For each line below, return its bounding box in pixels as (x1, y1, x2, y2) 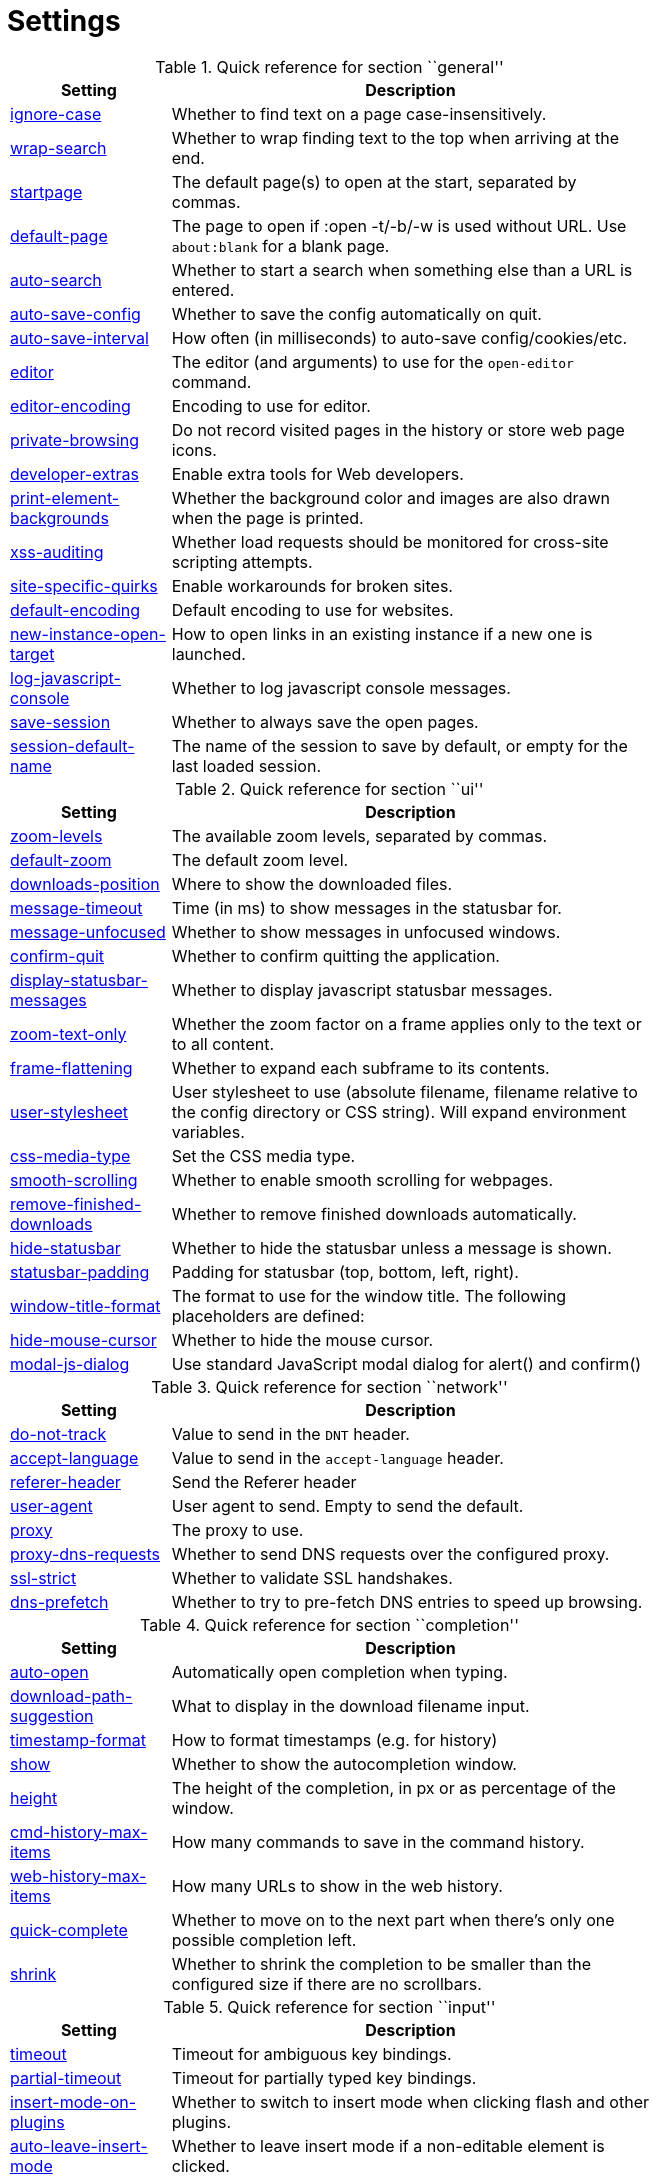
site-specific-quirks (10, 575, 158, 596)
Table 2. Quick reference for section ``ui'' (175, 778, 484, 799)
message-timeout (10, 897, 143, 918)
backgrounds (10, 507, 109, 528)
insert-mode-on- (10, 2091, 137, 2112)
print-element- (10, 487, 120, 508)
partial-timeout (10, 2067, 122, 2088)
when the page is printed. (171, 507, 364, 528)
